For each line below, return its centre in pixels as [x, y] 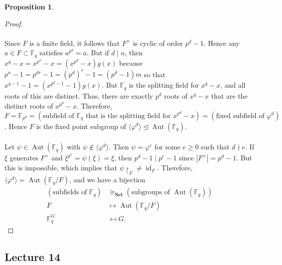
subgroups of [150, 193]
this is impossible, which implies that [61, 168]
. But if [98, 53]
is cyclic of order [158, 43]
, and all [233, 85]
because [131, 63]
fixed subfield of [240, 116]
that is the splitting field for [128, 116]
